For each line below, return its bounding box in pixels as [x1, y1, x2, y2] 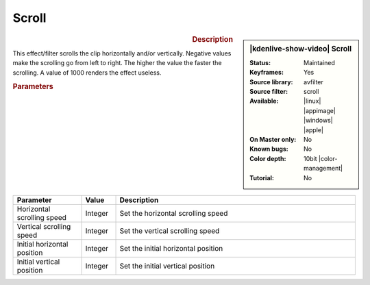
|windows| [304, 116, 333, 125]
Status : [249, 58, 271, 66]
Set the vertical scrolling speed [119, 226, 220, 236]
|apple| [304, 125, 323, 134]
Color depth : [249, 154, 286, 162]
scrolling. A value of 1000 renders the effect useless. [12, 69, 162, 77]
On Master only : [249, 135, 297, 143]
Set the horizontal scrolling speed [119, 208, 228, 218]
